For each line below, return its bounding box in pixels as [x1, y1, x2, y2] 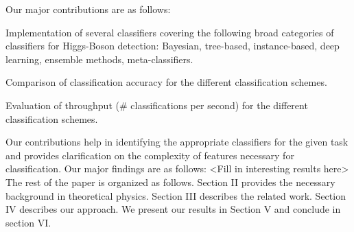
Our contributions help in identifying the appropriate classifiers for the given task [5, 135, 349, 149]
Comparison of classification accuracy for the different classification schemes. [5, 75, 327, 89]
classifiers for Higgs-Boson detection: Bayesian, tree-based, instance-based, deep [5, 38, 340, 53]
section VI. [5, 215, 51, 229]
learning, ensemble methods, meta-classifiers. [5, 51, 193, 66]
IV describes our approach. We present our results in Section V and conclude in [5, 202, 341, 216]
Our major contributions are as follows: [5, 2, 171, 16]
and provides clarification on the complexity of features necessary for [5, 148, 294, 162]
